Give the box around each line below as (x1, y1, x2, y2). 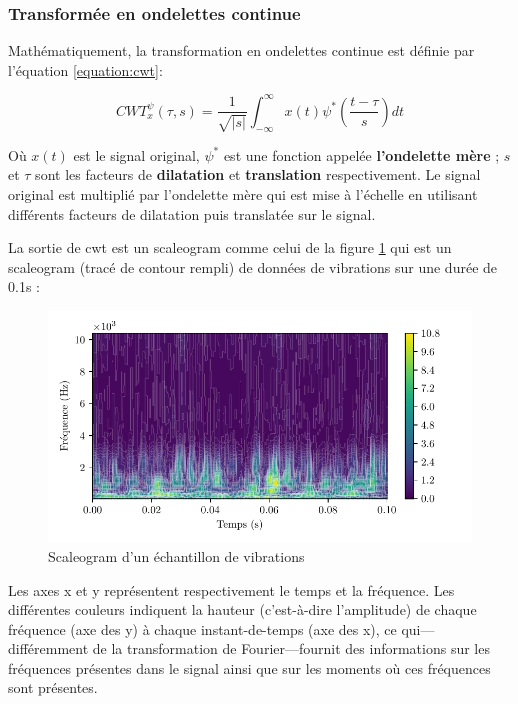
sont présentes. (8, 677, 98, 698)
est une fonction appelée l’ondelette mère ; (223, 144, 500, 165)
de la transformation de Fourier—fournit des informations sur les (92, 638, 490, 659)
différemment (8, 638, 89, 659)
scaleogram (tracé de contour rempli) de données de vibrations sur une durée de (8, 256, 498, 277)
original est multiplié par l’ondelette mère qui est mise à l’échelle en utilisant (8, 184, 478, 205)
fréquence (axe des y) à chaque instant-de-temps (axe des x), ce (8, 618, 397, 639)
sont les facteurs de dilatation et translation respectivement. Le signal (35, 164, 481, 185)
